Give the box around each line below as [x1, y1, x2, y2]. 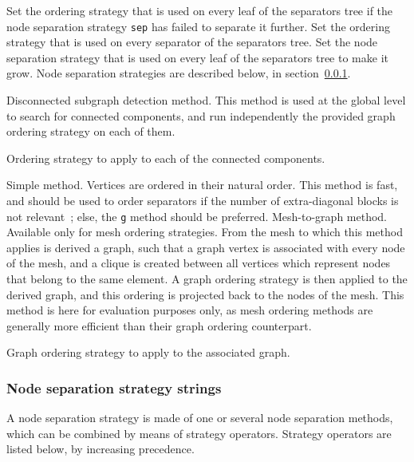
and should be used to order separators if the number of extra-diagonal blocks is [6, 192, 399, 208]
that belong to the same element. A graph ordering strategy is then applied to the [6, 270, 408, 287]
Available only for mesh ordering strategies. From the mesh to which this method [6, 223, 403, 240]
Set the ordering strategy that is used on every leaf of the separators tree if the [6, 2, 393, 18]
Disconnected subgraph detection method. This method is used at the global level [6, 92, 406, 109]
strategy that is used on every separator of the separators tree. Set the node [6, 34, 378, 50]
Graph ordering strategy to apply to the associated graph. [6, 344, 290, 361]
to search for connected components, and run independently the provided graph [6, 107, 396, 124]
